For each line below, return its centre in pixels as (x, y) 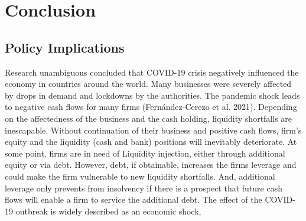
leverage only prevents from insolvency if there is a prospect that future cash (144, 188)
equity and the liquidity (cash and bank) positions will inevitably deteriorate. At (151, 142)
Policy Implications (65, 47)
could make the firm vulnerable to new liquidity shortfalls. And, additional (140, 176)
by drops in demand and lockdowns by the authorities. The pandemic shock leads (152, 95)
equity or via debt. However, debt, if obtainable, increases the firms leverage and (151, 165)
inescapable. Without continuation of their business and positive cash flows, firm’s (153, 130)
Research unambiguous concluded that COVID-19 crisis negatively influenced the (152, 72)
